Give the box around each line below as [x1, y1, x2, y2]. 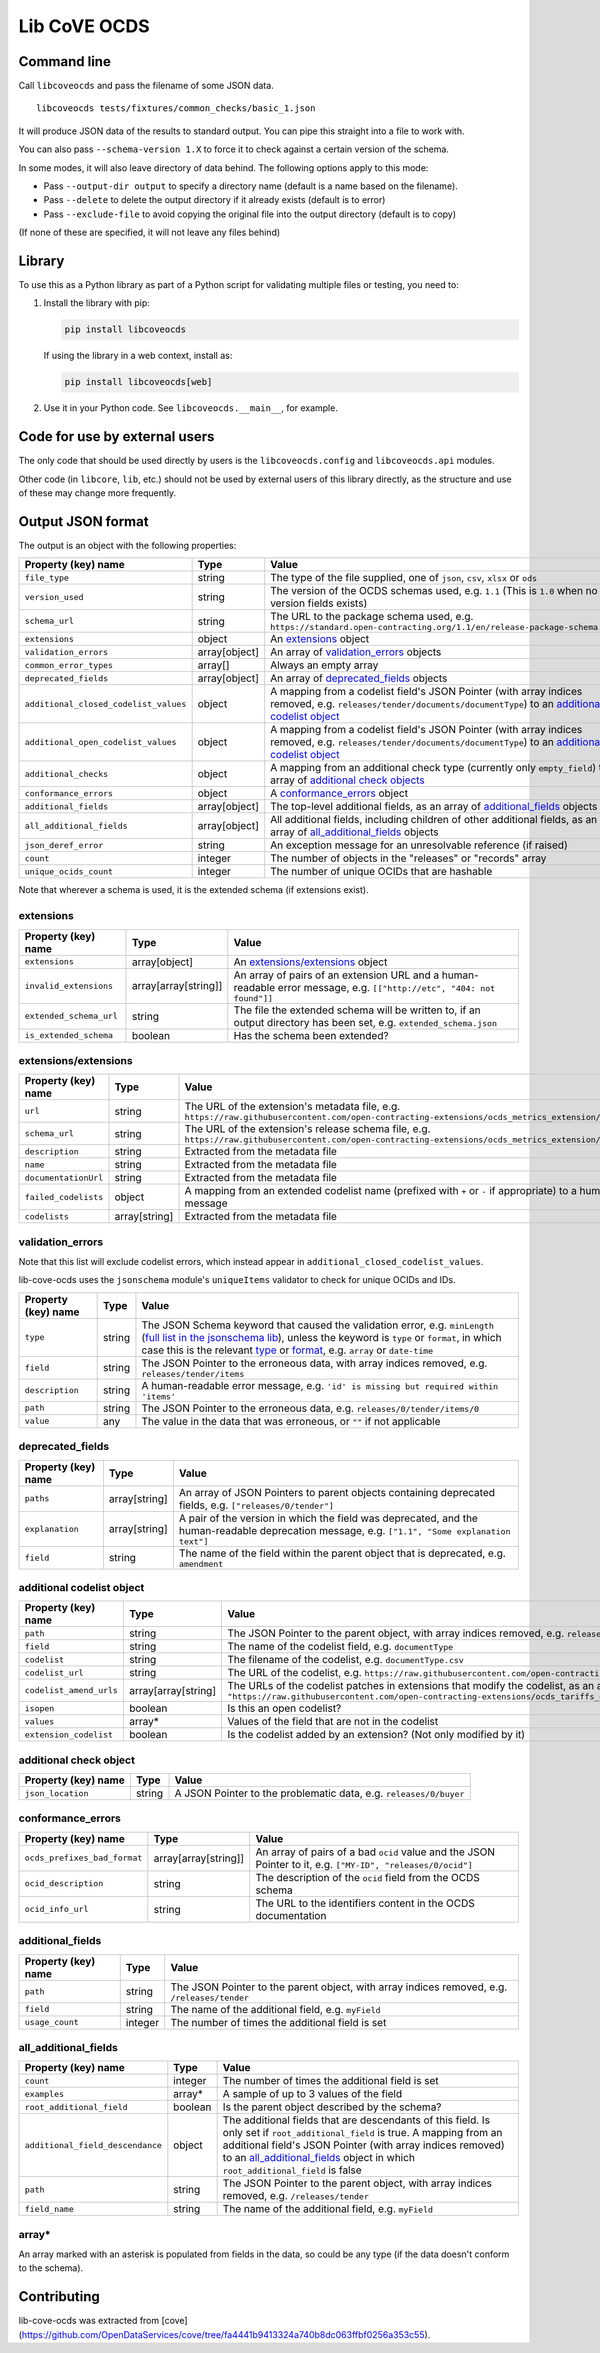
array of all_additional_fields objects [270, 825, 439, 839]
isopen [24, 1703, 55, 1714]
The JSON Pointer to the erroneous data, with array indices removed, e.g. [141, 1356, 488, 1370]
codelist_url [24, 1667, 84, 1678]
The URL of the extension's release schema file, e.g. [184, 1122, 431, 1136]
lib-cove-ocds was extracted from [18, 2315, 160, 2327]
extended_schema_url [24, 1011, 119, 1022]
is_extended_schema [24, 1030, 114, 1041]
